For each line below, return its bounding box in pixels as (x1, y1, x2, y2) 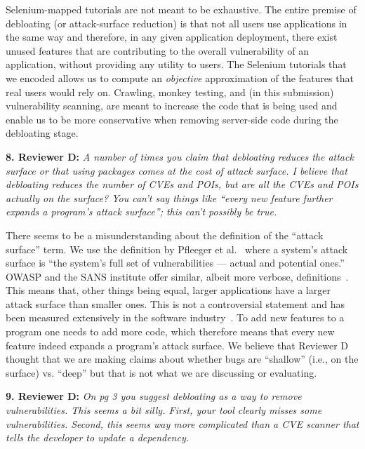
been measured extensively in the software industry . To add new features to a (6, 310, 345, 325)
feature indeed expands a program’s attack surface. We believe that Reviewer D (6, 337, 349, 352)
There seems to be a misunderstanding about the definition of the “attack (6, 227, 324, 242)
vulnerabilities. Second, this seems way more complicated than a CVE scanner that (6, 416, 359, 431)
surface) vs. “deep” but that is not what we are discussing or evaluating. (6, 365, 317, 380)
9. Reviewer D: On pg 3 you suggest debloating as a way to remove (6, 389, 302, 403)
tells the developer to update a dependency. (6, 430, 190, 445)
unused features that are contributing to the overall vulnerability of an (6, 43, 310, 58)
